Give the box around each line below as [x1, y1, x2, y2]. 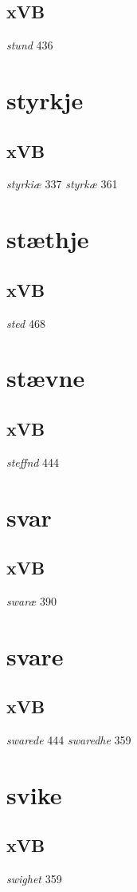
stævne [6, 361, 85, 394]
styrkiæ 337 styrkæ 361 [6, 176, 118, 192]
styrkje [6, 83, 84, 116]
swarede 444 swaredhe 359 [6, 732, 131, 748]
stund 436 [6, 37, 53, 53]
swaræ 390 [6, 592, 57, 609]
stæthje [6, 223, 89, 255]
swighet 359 [6, 870, 62, 887]
